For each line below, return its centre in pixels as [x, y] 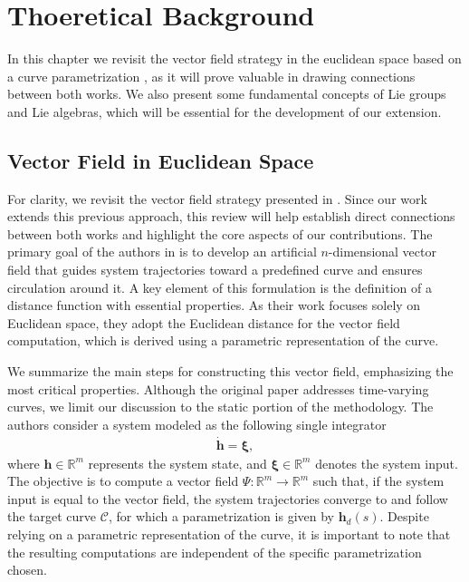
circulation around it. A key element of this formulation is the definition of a [220, 287]
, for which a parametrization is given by [221, 516]
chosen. [28, 570]
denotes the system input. [387, 463]
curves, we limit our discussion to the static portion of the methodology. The [220, 407]
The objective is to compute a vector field [123, 481]
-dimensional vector [382, 252]
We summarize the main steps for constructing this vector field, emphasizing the [230, 371]
